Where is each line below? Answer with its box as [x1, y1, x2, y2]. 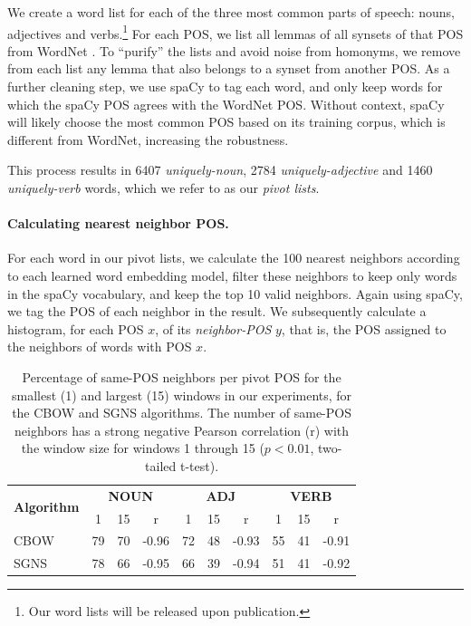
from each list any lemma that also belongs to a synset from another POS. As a [7, 59, 450, 78]
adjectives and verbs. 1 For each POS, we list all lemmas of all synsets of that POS [7, 21, 464, 43]
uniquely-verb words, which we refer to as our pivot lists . [7, 178, 320, 197]
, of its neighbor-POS [155, 319, 272, 338]
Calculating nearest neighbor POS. [7, 214, 229, 233]
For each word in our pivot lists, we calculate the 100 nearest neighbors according [7, 248, 460, 267]
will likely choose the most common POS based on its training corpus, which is [7, 112, 446, 131]
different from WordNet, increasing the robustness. [7, 130, 289, 149]
